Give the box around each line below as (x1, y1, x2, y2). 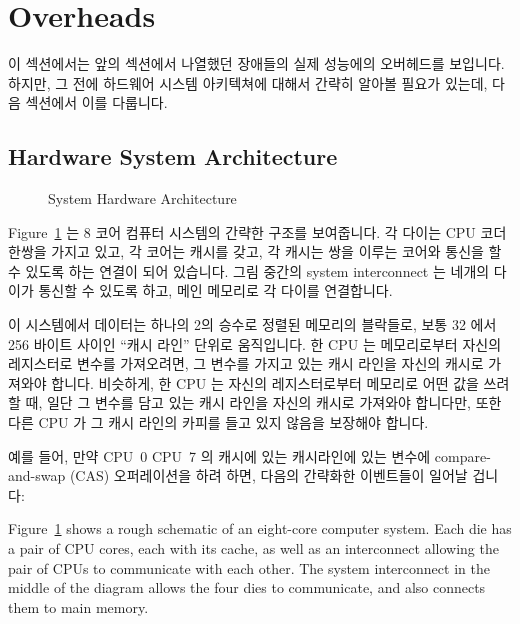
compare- (434, 445, 491, 466)
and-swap (8, 465, 66, 486)
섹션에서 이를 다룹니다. (25, 92, 168, 113)
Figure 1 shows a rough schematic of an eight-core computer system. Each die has (8, 518, 512, 539)
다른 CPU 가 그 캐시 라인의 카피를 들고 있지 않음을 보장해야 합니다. (8, 412, 429, 433)
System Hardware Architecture (48, 188, 237, 209)
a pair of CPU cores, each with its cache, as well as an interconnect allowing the (8, 538, 499, 559)
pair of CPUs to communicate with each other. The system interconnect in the (8, 557, 490, 578)
